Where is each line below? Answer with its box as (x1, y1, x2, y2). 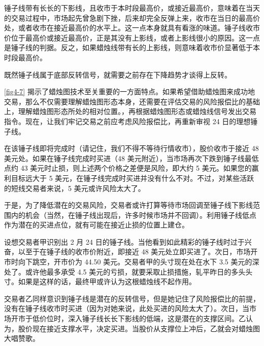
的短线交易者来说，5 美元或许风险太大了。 (4, 182, 145, 193)
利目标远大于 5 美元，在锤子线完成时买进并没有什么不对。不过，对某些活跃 (4, 172, 254, 183)
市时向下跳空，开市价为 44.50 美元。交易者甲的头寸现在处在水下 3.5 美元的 (4, 256, 252, 267)
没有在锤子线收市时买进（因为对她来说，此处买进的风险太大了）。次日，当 (4, 303, 249, 314)
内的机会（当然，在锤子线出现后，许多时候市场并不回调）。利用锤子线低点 (11, 209, 256, 220)
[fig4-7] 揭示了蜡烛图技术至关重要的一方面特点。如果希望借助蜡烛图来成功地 (4, 86, 255, 97)
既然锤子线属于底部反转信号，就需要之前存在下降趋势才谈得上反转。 (4, 69, 232, 80)
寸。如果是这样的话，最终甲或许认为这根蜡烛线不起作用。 (4, 276, 196, 287)
